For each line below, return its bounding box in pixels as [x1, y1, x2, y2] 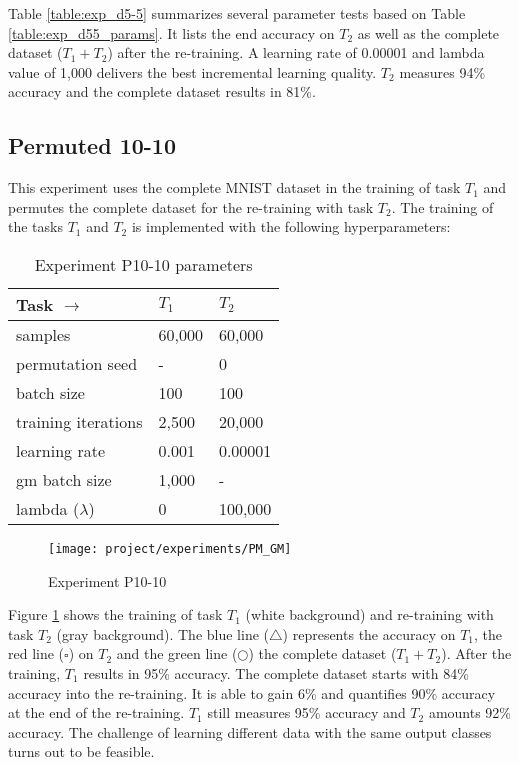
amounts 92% [428, 702, 512, 723]
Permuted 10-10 [8, 130, 176, 161]
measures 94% [399, 61, 486, 82]
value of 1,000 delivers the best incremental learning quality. [8, 61, 377, 82]
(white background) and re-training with [245, 604, 494, 625]
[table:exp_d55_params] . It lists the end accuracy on [8, 22, 335, 43]
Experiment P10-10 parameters [34, 252, 253, 276]
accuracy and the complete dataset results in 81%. [8, 81, 316, 102]
